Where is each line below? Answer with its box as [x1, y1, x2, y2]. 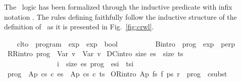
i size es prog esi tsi [57, 58, 134, 68]
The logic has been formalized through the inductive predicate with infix [4, 2, 232, 12]
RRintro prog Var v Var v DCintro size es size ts [7, 48, 183, 59]
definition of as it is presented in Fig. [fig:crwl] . [4, 21, 154, 32]
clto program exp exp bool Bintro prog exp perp [17, 38, 235, 49]
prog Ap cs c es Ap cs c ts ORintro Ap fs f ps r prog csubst [7, 68, 227, 78]
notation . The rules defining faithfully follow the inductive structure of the [4, 11, 237, 22]
